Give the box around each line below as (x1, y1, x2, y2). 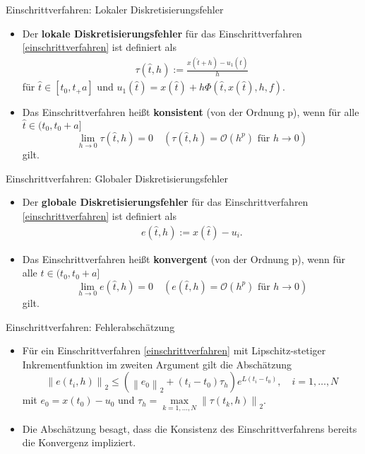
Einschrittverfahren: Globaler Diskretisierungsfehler (6, 170, 228, 185)
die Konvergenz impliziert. (22, 435, 136, 450)
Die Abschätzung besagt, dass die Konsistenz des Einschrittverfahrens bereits (22, 421, 357, 436)
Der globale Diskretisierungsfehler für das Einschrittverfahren (22, 194, 309, 209)
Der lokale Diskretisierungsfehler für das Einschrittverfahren (22, 25, 302, 40)
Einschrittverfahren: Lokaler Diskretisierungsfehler (6, 2, 224, 16)
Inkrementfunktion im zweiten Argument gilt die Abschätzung (22, 356, 292, 371)
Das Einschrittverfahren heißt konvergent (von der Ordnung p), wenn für (22, 251, 346, 266)
